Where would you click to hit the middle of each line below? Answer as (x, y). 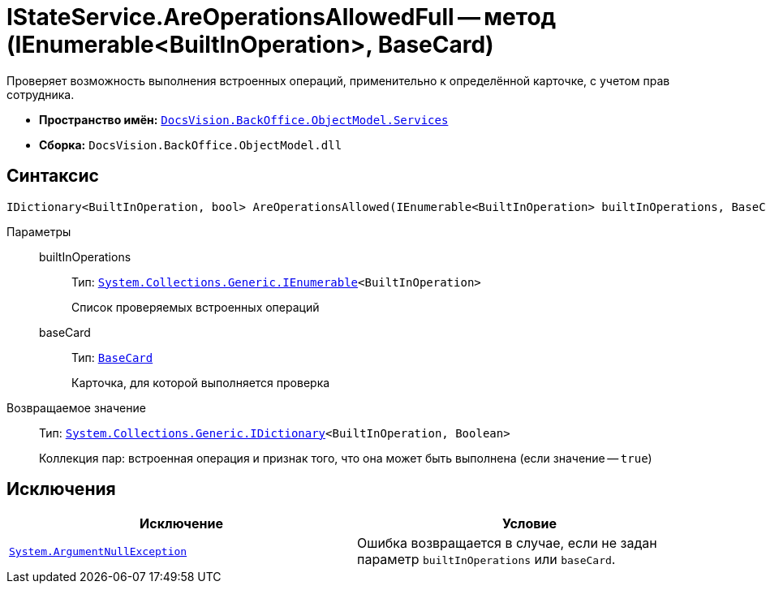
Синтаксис (53, 176)
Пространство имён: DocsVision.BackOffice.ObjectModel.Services (244, 119)
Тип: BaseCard (112, 357)
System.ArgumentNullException (98, 551)
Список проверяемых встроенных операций (196, 307)
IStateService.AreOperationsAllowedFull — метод (282, 17)
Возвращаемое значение (76, 407)
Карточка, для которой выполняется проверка (201, 382)
